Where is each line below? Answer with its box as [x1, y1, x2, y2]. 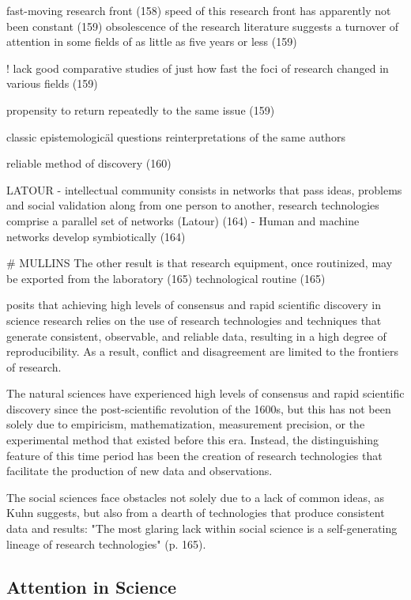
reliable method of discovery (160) [6, 155, 172, 172]
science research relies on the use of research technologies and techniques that [6, 311, 382, 328]
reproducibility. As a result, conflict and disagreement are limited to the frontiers [6, 343, 399, 360]
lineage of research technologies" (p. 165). [6, 535, 206, 552]
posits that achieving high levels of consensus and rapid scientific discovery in [6, 296, 381, 313]
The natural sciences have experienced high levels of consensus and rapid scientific [6, 385, 405, 402]
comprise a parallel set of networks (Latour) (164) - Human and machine [6, 212, 360, 228]
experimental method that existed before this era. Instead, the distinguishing [6, 432, 379, 448]
